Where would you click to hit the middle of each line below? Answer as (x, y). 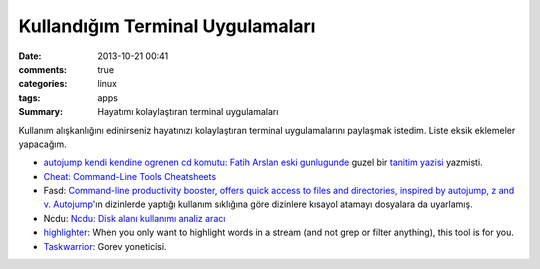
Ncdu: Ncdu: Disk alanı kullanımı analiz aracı (134, 218)
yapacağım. (42, 144)
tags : (29, 97)
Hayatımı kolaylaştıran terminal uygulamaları (188, 112)
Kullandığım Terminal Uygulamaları (167, 26)
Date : (30, 56)
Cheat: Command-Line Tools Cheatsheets (130, 176)
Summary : (41, 112)
